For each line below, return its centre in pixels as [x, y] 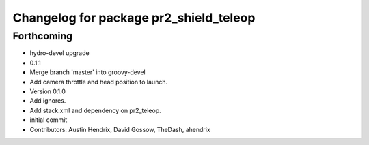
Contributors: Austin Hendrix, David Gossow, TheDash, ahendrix [120, 129]
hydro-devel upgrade [59, 53]
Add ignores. [48, 101]
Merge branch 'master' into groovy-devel [88, 72]
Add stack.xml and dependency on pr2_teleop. [96, 110]
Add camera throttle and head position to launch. [98, 82]
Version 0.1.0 [48, 91]
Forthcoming [43, 36]
